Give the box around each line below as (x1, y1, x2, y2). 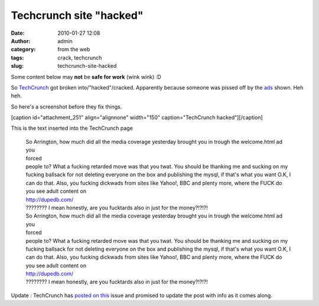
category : (11, 46, 36, 53)
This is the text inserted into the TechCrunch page (11, 124, 133, 132)
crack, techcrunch (57, 54, 102, 61)
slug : (11, 62, 24, 70)
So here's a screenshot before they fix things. (11, 103, 122, 110)
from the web (57, 46, 90, 53)
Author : (11, 37, 31, 44)
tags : (11, 54, 24, 61)
